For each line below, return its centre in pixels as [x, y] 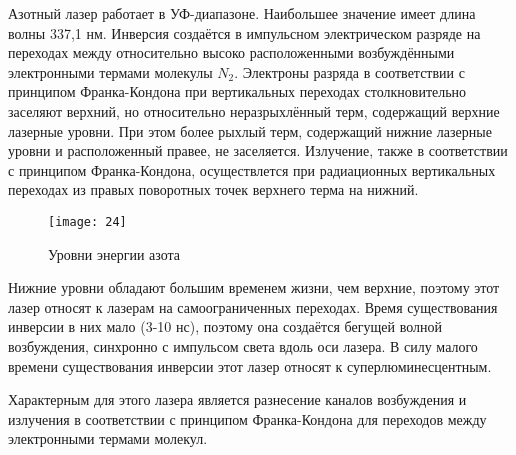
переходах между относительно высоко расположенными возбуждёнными [231, 52]
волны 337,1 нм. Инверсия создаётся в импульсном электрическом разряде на [244, 32]
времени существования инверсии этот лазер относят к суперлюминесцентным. [250, 365]
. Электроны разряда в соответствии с [349, 71]
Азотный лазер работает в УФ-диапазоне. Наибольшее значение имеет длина [242, 13]
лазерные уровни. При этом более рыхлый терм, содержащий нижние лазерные [250, 130]
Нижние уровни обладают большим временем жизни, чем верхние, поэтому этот [254, 287]
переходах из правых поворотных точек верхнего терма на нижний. [213, 189]
